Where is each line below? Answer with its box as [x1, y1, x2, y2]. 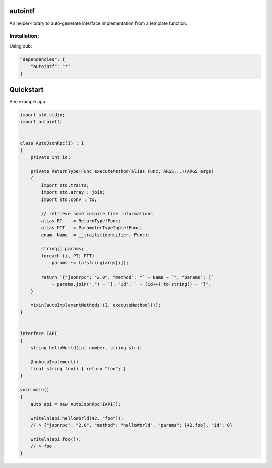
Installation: [9, 33, 39, 40]
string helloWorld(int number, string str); [30, 345, 143, 350]
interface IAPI [20, 330, 57, 337]
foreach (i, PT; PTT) [41, 253, 95, 259]
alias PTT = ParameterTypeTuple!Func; [41, 225, 143, 231]
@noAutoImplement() [30, 359, 79, 365]
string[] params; [41, 246, 84, 252]
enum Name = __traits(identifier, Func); [41, 232, 151, 238]
